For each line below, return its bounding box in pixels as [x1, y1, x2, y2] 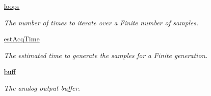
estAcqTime [4, 34, 40, 44]
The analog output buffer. [4, 82, 80, 93]
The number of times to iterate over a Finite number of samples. [4, 17, 198, 27]
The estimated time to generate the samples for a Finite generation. [4, 50, 208, 60]
